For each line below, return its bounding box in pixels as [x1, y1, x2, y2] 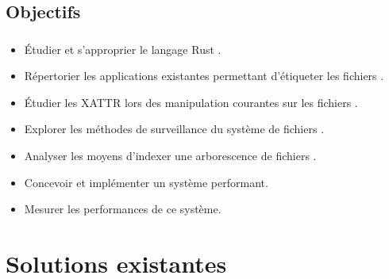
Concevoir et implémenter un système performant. [24, 174, 268, 190]
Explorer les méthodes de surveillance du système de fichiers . [24, 120, 325, 137]
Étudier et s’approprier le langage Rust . [24, 40, 221, 57]
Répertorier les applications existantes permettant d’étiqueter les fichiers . [24, 67, 384, 84]
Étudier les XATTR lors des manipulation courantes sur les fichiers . [24, 94, 358, 110]
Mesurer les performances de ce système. [24, 201, 221, 217]
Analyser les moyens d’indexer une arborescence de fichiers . [24, 147, 317, 164]
